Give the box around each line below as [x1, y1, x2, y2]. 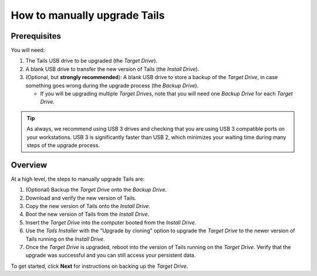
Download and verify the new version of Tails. [25, 194, 136, 202]
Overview [11, 160, 48, 170]
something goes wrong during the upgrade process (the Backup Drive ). [25, 82, 199, 89]
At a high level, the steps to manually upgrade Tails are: [11, 175, 145, 182]
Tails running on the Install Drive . [25, 235, 105, 243]
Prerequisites [11, 31, 61, 41]
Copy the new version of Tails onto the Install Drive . [25, 203, 151, 210]
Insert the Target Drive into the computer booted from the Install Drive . [25, 219, 197, 226]
